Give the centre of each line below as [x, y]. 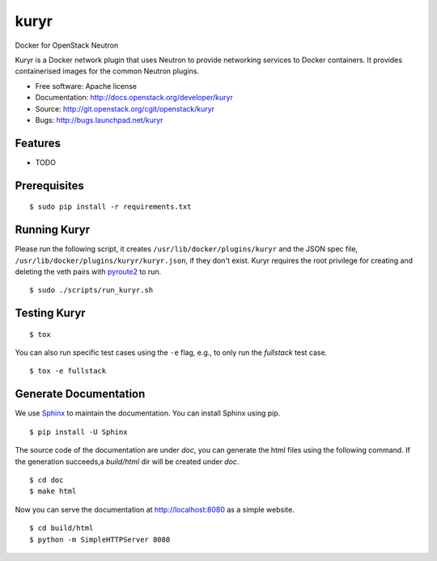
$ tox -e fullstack [68, 371]
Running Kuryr [53, 230]
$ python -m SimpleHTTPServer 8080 [100, 539]
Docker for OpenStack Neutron [67, 45]
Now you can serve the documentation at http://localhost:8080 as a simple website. [155, 509]
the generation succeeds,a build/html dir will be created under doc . [127, 462]
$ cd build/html [62, 528]
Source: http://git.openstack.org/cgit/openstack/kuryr [125, 108]
